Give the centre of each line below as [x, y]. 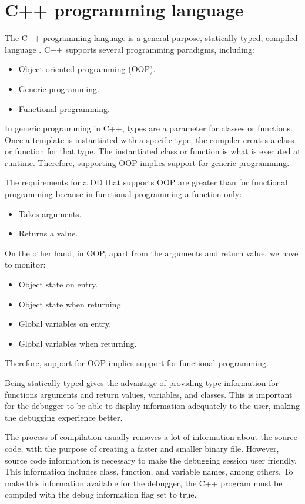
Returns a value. [48, 233]
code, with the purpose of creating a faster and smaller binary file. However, [142, 448]
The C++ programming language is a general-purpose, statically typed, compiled [151, 38]
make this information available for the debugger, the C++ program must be [144, 483]
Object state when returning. [71, 304]
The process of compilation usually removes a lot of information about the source [151, 437]
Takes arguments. [50, 213]
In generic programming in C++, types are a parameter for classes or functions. [149, 128]
